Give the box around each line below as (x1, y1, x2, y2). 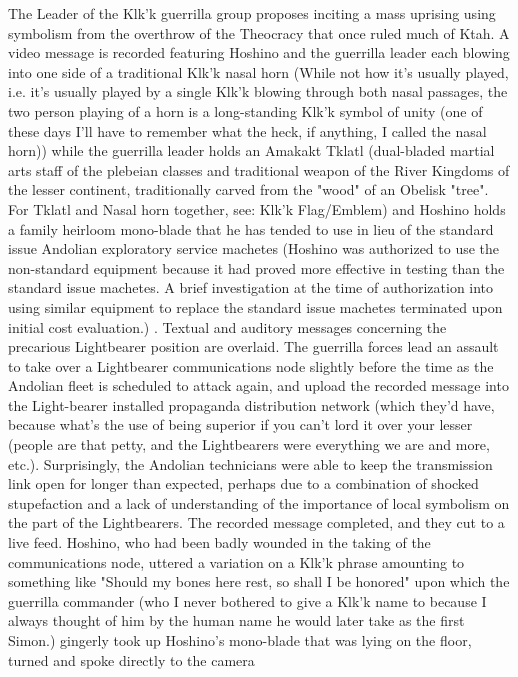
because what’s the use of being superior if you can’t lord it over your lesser (8, 414, 473, 435)
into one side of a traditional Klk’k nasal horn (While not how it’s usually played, (8, 61, 509, 82)
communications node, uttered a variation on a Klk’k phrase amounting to (8, 551, 465, 572)
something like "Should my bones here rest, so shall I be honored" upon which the (8, 571, 510, 592)
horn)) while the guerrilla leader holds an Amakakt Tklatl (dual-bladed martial (8, 140, 495, 161)
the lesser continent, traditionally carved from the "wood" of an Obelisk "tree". (8, 179, 489, 200)
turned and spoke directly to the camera (8, 649, 255, 670)
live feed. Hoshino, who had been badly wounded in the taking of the (8, 532, 431, 553)
